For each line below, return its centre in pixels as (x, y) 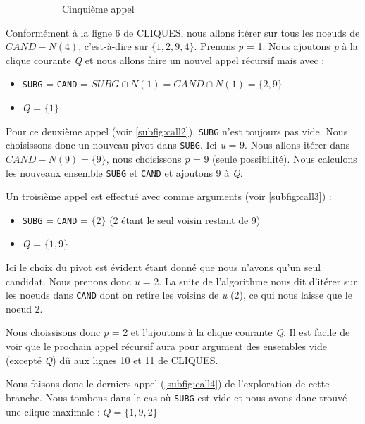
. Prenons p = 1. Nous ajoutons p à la (276, 46)
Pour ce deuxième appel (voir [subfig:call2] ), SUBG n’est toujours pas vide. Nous (177, 131)
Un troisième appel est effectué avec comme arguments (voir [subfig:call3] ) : (169, 196)
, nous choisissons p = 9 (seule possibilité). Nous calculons (231, 158)
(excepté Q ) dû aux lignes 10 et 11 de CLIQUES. (112, 360)
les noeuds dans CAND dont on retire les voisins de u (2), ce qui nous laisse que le (179, 295)
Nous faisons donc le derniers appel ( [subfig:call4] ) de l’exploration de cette (168, 384)
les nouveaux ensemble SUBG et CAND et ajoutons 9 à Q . (124, 172)
